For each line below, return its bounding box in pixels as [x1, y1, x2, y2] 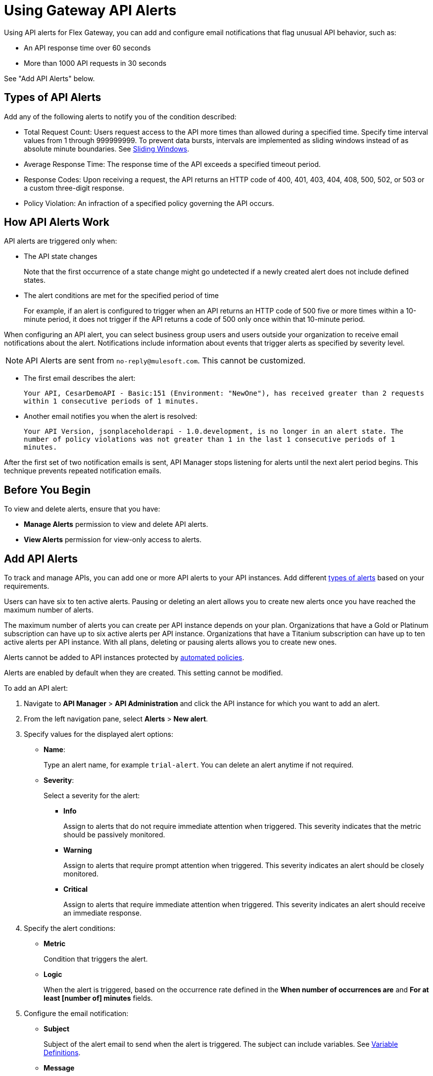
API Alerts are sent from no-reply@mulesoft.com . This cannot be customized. [25, 356, 306, 366]
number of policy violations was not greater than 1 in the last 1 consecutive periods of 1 [24, 435, 395, 444]
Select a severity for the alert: [44, 791, 140, 800]
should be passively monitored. [63, 830, 165, 839]
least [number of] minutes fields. [44, 994, 153, 1003]
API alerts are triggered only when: [4, 237, 117, 246]
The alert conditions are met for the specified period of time [24, 291, 219, 300]
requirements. [4, 582, 49, 591]
